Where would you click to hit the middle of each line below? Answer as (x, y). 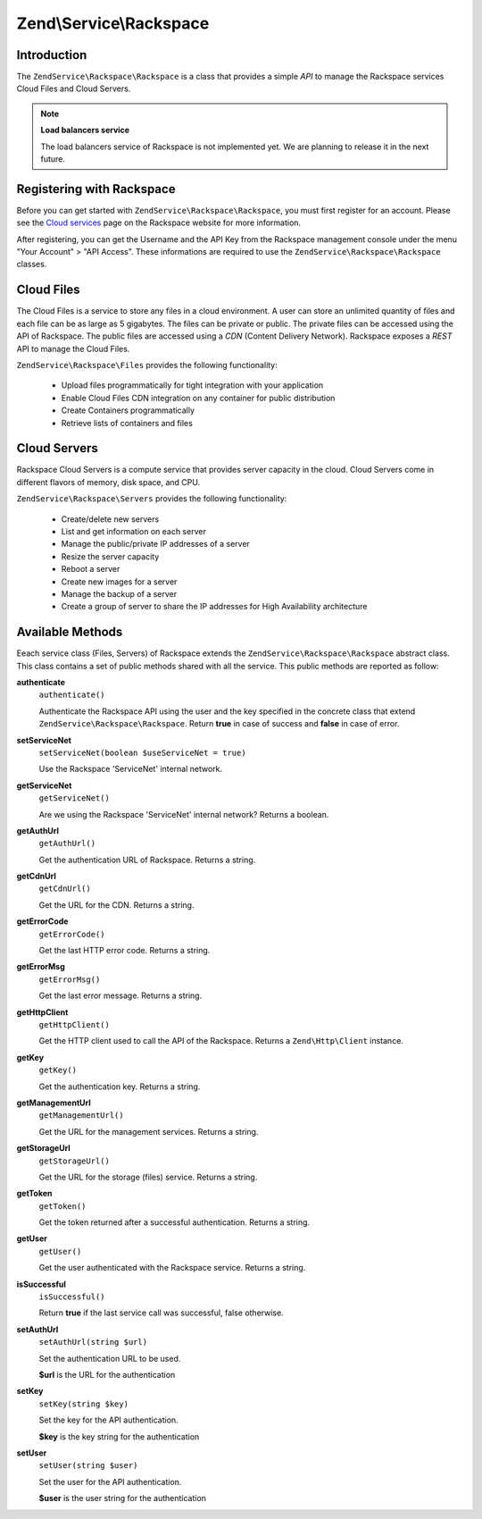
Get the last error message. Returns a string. (120, 995)
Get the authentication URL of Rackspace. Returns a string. (147, 860)
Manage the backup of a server (119, 593)
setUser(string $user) (88, 1466)
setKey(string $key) (84, 1404)
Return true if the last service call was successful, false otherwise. (162, 1313)
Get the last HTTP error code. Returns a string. (125, 951)
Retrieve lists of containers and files (127, 423)
